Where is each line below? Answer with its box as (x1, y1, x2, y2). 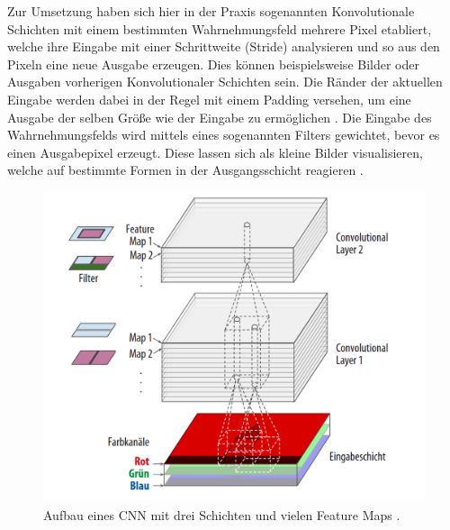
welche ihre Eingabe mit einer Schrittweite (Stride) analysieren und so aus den (7, 37, 440, 56)
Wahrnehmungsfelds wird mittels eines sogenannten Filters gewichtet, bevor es (7, 125, 440, 144)
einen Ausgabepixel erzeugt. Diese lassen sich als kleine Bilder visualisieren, (7, 142, 423, 161)
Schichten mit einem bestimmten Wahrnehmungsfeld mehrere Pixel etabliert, (7, 19, 432, 38)
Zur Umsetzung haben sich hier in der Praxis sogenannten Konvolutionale (7, 2, 415, 20)
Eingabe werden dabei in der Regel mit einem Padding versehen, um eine (7, 89, 411, 108)
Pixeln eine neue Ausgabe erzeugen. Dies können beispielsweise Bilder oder (7, 54, 419, 73)
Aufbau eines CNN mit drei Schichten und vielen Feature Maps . (43, 505, 400, 524)
